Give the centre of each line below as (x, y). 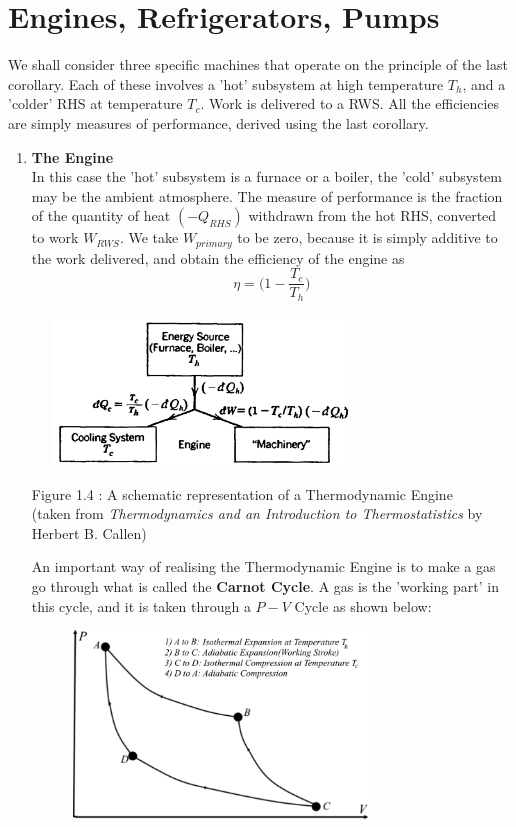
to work (55, 237)
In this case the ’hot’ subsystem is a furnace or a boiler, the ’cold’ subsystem (266, 176)
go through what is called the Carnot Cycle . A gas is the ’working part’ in (265, 585)
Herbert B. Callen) (89, 532)
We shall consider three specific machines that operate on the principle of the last (258, 64)
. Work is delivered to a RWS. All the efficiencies (350, 103)
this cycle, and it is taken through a (141, 605)
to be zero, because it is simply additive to (367, 237)
